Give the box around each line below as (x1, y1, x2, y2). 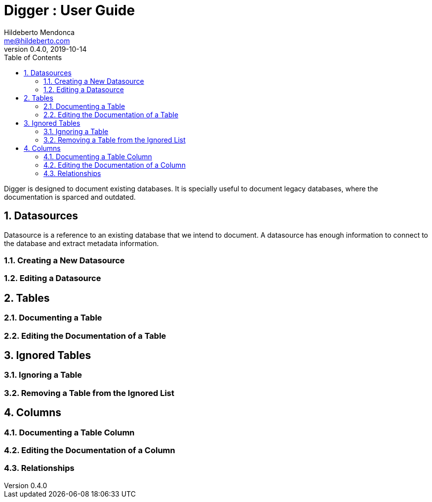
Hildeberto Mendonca (4, 28, 75, 36)
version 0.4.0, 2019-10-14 (4, 44, 87, 53)
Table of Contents (4, 53, 62, 62)
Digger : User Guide (4, 2, 135, 19)
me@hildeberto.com (4, 36, 70, 45)
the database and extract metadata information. (4, 239, 159, 248)
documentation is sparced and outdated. (4, 192, 136, 201)
